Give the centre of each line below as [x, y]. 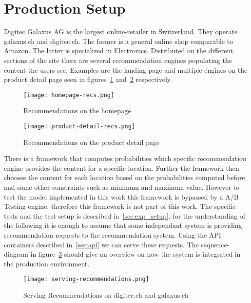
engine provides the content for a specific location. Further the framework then [122, 168]
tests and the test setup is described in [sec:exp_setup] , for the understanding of [125, 215]
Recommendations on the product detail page [92, 142]
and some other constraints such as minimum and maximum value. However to [122, 187]
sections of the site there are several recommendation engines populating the [118, 60]
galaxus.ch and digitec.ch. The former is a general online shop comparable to [119, 41]
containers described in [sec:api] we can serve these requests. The [101, 244]
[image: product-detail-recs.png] [79, 126]
